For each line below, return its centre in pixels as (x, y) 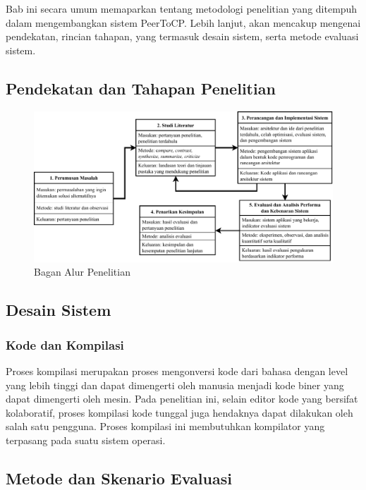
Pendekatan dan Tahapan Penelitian (141, 88)
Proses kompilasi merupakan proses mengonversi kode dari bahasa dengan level (177, 371)
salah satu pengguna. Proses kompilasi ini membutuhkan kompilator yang (165, 426)
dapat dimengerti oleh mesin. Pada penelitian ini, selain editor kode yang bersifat (182, 399)
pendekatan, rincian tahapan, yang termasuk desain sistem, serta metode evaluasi (182, 36)
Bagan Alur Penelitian (82, 272)
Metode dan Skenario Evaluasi (119, 478)
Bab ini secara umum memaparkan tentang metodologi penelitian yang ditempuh (182, 9)
